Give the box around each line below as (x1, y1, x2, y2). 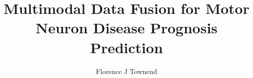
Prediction (90, 37, 163, 57)
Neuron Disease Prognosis (35, 17, 218, 38)
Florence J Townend (96, 66, 157, 76)
